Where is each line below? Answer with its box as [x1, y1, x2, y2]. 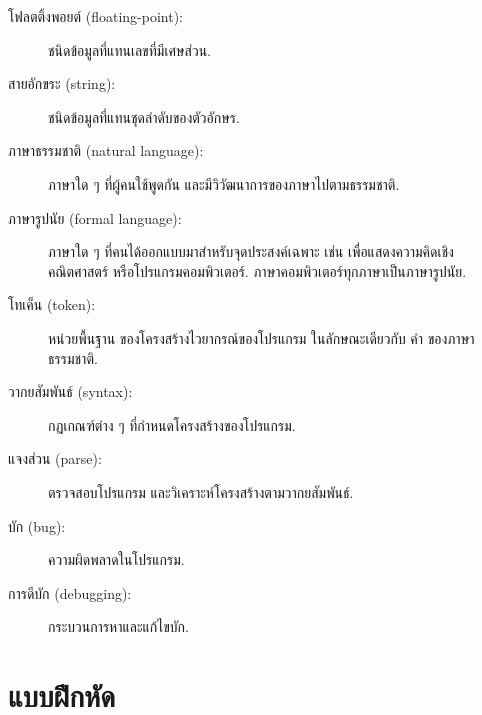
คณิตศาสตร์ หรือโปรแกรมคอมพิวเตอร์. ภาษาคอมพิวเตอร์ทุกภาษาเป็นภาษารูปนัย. [48, 260, 467, 281]
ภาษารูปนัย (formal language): [8, 207, 182, 228]
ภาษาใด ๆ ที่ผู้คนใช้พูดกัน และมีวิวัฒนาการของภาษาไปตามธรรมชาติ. [48, 173, 400, 194]
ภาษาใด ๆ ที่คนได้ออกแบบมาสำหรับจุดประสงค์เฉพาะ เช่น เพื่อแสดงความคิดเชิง [48, 241, 454, 262]
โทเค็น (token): [8, 294, 96, 315]
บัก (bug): [8, 515, 66, 536]
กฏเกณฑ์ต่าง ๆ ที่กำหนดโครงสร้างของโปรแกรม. [48, 414, 296, 435]
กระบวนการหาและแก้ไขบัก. [48, 616, 189, 637]
